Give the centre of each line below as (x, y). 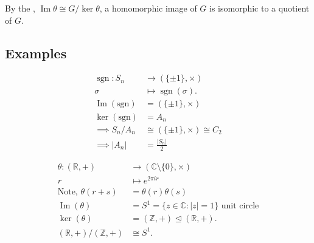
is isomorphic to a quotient (260, 8)
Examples (36, 53)
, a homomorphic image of (148, 8)
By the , (20, 8)
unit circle (240, 206)
